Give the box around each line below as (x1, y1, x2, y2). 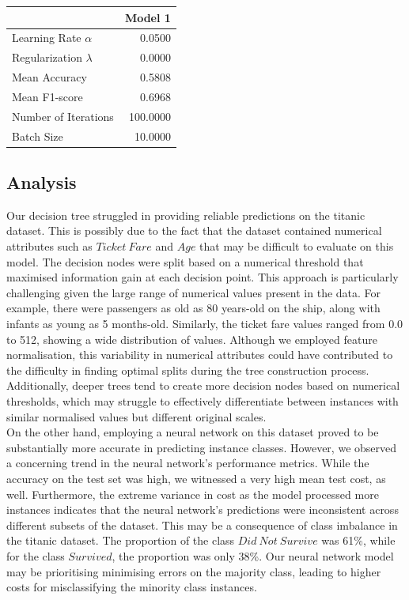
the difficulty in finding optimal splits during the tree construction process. (6, 361, 369, 378)
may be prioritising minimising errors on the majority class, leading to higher (6, 563, 381, 579)
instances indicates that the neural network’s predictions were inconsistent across (6, 501, 399, 518)
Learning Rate (12, 29, 81, 46)
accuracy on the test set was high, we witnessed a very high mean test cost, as (6, 470, 386, 486)
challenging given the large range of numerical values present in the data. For (6, 284, 381, 300)
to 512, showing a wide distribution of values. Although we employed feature (6, 330, 377, 347)
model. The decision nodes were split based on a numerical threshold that (6, 253, 364, 270)
